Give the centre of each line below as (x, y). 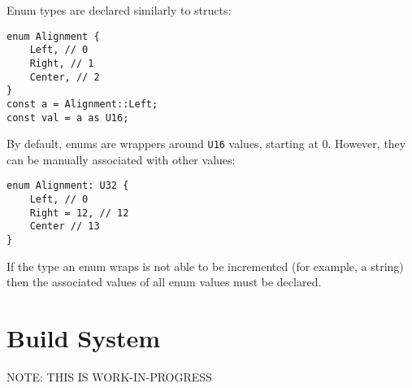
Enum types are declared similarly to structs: (119, 10)
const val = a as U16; (68, 118)
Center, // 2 (65, 77)
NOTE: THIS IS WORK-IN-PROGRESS (109, 377)
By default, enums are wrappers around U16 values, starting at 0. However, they (206, 144)
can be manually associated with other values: (121, 159)
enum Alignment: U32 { (68, 186)
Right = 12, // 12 (79, 213)
